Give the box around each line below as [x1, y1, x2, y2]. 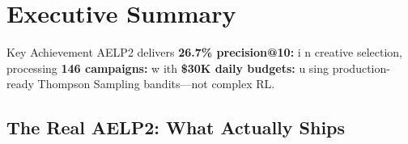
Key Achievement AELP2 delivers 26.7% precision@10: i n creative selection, [6, 44, 402, 61]
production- [332, 59, 390, 76]
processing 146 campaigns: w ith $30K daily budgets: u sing [6, 59, 329, 76]
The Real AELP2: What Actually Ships [6, 115, 346, 140]
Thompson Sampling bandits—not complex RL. [37, 75, 275, 92]
